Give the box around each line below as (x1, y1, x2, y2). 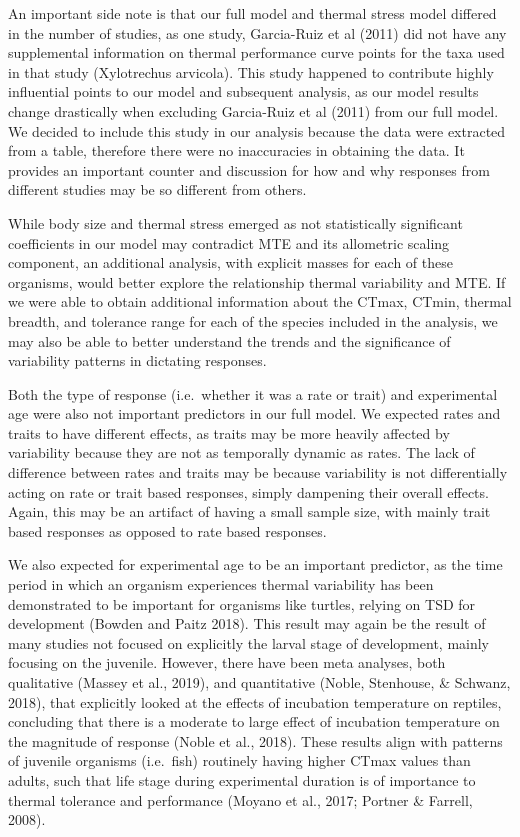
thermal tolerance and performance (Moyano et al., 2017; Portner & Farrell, (8, 789, 473, 810)
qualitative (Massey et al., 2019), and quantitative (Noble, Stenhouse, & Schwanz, (8, 672, 511, 692)
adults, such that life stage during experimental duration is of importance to (8, 769, 476, 790)
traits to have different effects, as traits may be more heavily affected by (8, 422, 450, 443)
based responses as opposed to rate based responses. (8, 520, 327, 541)
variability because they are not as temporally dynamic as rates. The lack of (8, 442, 475, 463)
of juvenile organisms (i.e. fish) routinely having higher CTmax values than (8, 750, 471, 771)
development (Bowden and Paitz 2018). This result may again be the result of (8, 613, 486, 634)
